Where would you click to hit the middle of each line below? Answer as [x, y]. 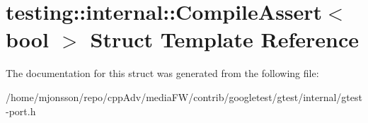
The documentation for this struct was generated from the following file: [162, 73]
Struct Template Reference [224, 39]
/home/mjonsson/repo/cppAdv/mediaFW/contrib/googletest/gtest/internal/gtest [184, 96]
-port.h [21, 111]
